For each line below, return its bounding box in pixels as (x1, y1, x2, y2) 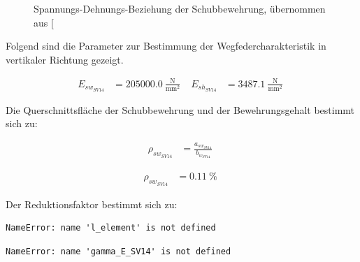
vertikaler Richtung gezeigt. (6, 52, 124, 66)
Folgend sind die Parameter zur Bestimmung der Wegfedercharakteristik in (6, 38, 326, 53)
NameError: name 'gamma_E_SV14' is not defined (6, 246, 231, 256)
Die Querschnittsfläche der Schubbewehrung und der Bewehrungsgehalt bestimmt (6, 102, 355, 117)
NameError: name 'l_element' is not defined (6, 223, 216, 233)
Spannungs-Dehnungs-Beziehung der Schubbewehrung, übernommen (34, 1, 326, 15)
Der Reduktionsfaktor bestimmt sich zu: (6, 196, 178, 211)
